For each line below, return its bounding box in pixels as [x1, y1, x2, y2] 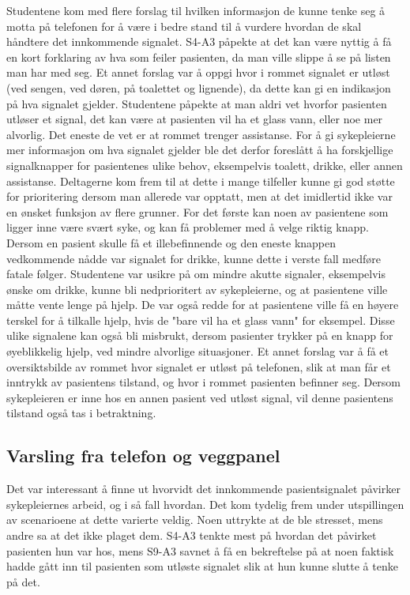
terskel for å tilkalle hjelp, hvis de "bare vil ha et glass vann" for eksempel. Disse [6, 311, 395, 328]
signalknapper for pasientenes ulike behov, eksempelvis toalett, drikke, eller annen [6, 156, 403, 173]
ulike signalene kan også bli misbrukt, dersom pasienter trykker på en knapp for [6, 327, 393, 344]
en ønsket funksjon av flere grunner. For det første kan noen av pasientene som [6, 203, 389, 220]
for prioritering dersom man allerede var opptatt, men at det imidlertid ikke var [6, 188, 393, 205]
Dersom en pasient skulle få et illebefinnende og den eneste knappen [6, 234, 337, 250]
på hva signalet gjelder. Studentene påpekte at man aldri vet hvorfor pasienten [6, 95, 387, 111]
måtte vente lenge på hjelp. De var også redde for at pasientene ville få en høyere [6, 296, 399, 313]
